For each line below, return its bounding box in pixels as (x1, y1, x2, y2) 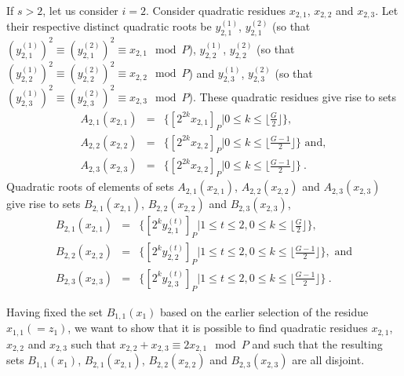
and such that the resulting (252, 335, 383, 352)
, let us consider (42, 2, 118, 18)
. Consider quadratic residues (146, 2, 286, 18)
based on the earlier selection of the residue (160, 303, 369, 319)
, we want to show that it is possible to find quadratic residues (67, 319, 368, 336)
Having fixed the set (6, 303, 103, 319)
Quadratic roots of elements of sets (6, 178, 174, 195)
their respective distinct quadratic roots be (6, 18, 212, 35)
